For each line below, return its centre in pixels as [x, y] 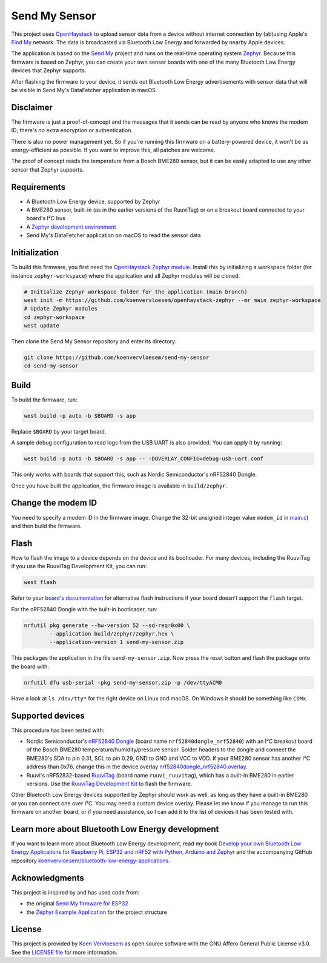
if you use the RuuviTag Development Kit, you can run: [79, 566]
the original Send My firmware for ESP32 [77, 904]
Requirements [38, 187]
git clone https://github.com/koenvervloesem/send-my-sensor [117, 357]
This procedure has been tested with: [58, 730]
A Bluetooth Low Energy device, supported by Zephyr [93, 201]
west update [42, 326]
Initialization [35, 253]
